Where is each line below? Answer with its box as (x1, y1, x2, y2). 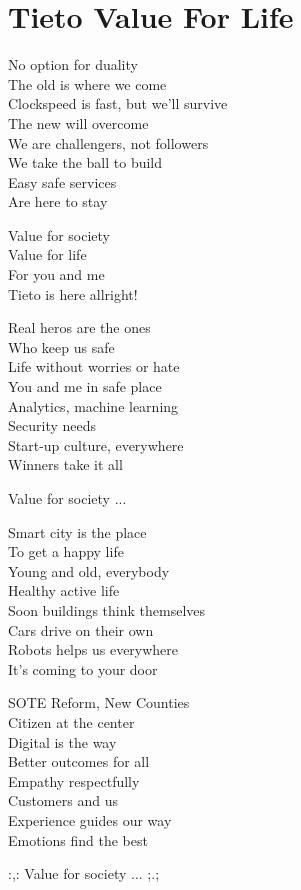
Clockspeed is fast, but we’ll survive (8, 93, 228, 114)
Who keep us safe (8, 336, 115, 357)
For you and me (8, 264, 105, 285)
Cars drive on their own (8, 619, 154, 640)
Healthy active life (8, 580, 120, 601)
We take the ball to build (8, 152, 163, 173)
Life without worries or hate (8, 356, 180, 377)
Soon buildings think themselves (8, 599, 206, 620)
